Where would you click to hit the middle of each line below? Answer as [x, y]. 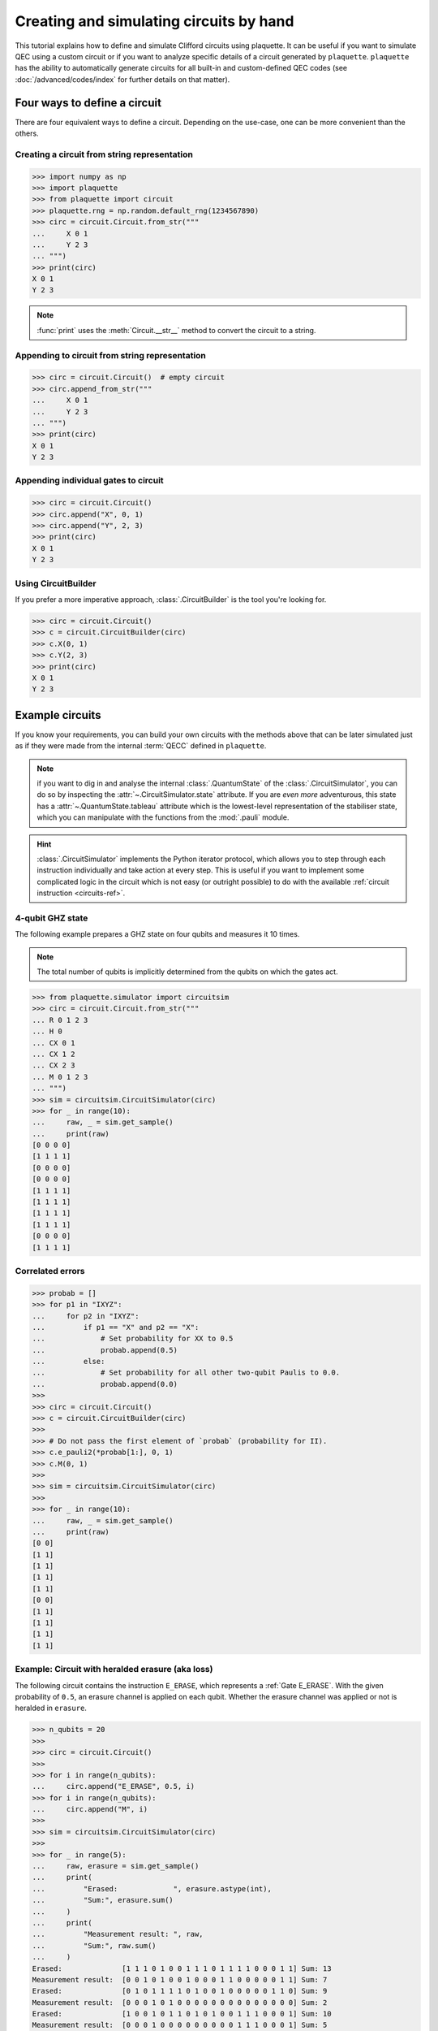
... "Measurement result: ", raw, [118, 1934]
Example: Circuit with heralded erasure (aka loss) [114, 1669]
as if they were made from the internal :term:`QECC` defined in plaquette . [141, 746]
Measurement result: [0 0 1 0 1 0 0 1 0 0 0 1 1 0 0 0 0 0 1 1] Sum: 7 [180, 1979]
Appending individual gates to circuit [89, 481]
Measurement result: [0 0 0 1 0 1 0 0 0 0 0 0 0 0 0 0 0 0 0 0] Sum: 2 [180, 2002]
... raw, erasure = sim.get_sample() [116, 1866]
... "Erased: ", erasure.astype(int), [152, 1888]
